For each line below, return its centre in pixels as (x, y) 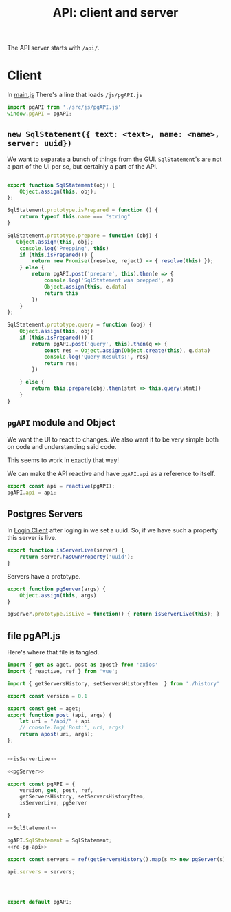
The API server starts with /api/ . (53, 48)
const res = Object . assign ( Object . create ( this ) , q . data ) (127, 350)
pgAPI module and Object (61, 423)
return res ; (61, 363)
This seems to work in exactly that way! (63, 460)
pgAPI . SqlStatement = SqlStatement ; (59, 840)
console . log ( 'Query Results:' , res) (96, 357)
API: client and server (115, 13)
